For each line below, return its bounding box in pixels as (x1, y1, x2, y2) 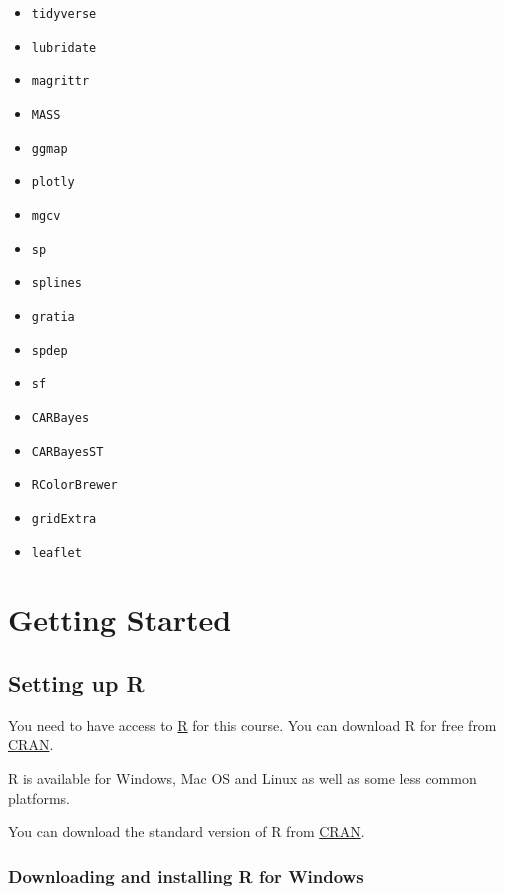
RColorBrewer (31, 478, 118, 493)
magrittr (31, 74, 90, 89)
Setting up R (8, 667, 145, 698)
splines (31, 276, 82, 291)
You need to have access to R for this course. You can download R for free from (8, 714, 497, 735)
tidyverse (31, 7, 97, 21)
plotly (31, 175, 75, 190)
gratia (31, 309, 75, 324)
